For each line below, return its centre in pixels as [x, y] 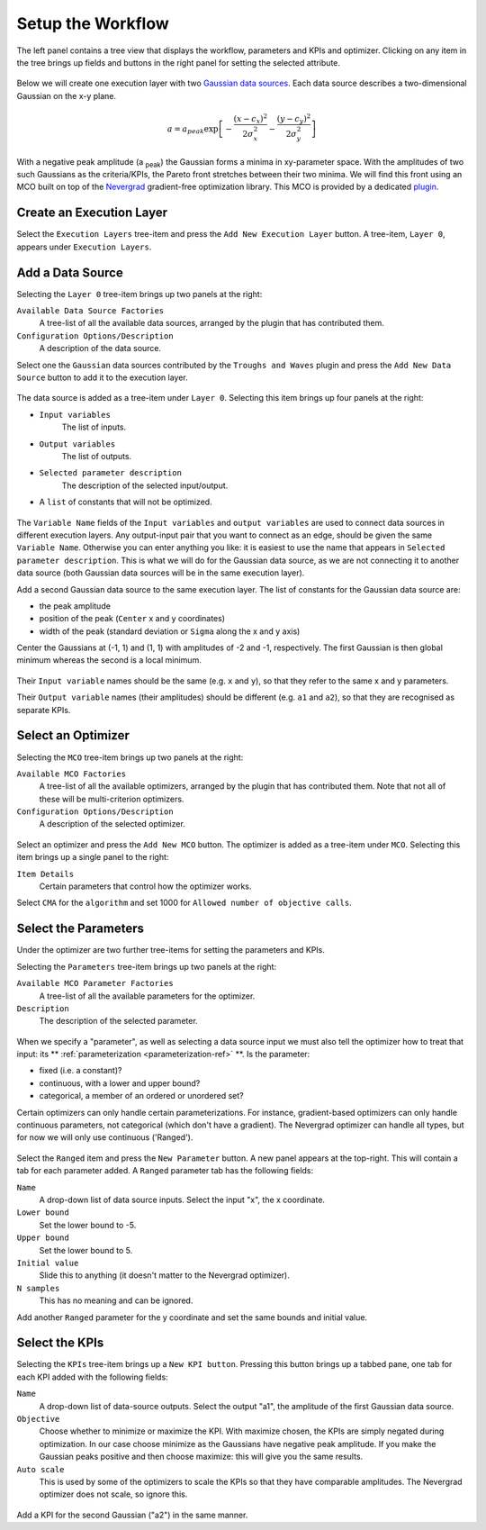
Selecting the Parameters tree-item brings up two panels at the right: [147, 966]
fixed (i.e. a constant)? [81, 1071]
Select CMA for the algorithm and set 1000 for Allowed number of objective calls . [184, 903]
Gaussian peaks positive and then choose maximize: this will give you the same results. [201, 1457]
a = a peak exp [193, 130]
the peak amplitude [75, 606]
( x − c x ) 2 [251, 119]
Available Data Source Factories [90, 311]
